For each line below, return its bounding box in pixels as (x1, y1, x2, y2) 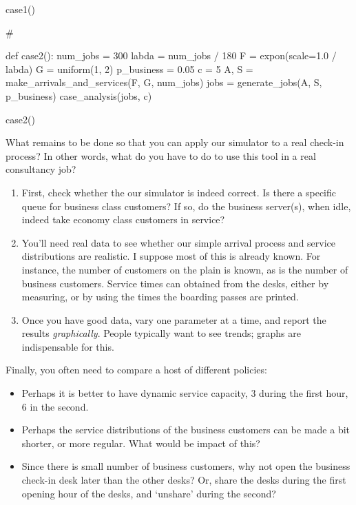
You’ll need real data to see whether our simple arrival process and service (21, 235, 336, 249)
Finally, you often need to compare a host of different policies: (6, 362, 267, 377)
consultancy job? (6, 162, 76, 176)
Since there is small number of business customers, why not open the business (21, 459, 350, 473)
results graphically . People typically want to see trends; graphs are (21, 326, 301, 340)
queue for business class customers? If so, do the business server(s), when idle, (21, 198, 351, 213)
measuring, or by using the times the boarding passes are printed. (21, 289, 299, 304)
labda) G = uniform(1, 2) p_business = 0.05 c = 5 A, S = (6, 61, 253, 76)
